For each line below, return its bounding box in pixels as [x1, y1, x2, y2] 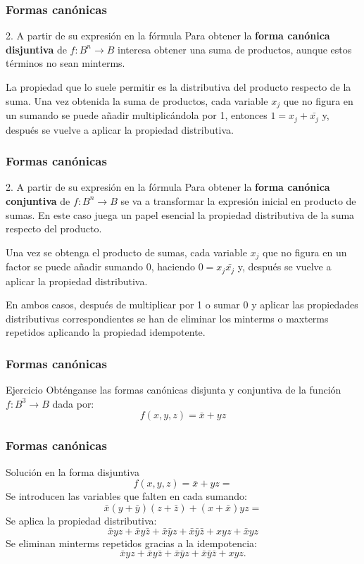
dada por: [52, 396, 94, 411]
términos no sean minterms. [6, 56, 125, 70]
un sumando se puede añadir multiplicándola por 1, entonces [6, 108, 268, 123]
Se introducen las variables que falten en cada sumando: [6, 489, 247, 503]
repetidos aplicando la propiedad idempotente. [6, 325, 206, 339]
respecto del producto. [6, 221, 102, 236]
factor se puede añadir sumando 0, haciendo [6, 259, 195, 274]
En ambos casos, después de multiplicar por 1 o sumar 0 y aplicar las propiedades [6, 297, 358, 312]
